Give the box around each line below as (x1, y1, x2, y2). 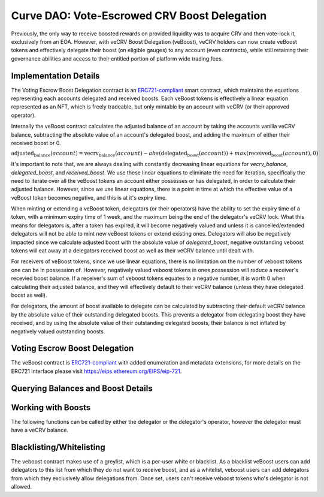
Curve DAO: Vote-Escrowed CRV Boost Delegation (11, 9, 267, 22)
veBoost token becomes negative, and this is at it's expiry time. (11, 194, 167, 201)
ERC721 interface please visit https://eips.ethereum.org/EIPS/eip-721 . (11, 368, 182, 375)
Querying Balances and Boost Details (11, 383, 153, 393)
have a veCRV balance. (11, 426, 69, 434)
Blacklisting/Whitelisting (11, 442, 105, 452)
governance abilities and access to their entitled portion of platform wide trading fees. (11, 55, 223, 62)
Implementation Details (11, 71, 100, 81)
